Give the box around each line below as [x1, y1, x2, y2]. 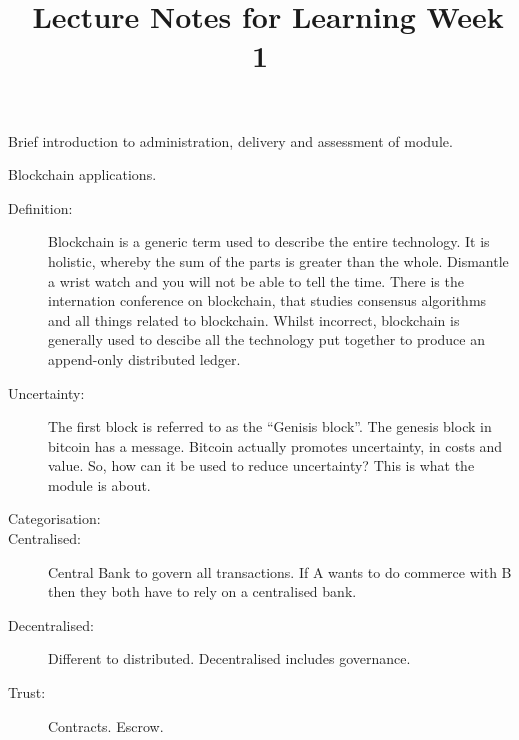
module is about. [48, 474, 151, 495]
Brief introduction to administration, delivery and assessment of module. [8, 130, 453, 151]
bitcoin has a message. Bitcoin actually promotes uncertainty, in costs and [48, 435, 503, 456]
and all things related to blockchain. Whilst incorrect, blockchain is [48, 309, 460, 330]
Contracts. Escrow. [48, 715, 164, 736]
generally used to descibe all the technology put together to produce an [48, 329, 485, 350]
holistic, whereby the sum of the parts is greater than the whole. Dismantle [48, 250, 509, 271]
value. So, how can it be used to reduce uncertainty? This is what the [48, 455, 475, 476]
